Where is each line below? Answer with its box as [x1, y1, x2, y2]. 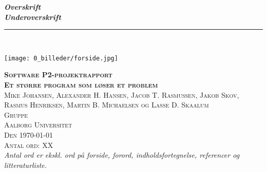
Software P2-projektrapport [4, 69, 112, 80]
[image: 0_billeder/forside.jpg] [4, 54, 118, 62]
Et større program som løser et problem [4, 79, 158, 90]
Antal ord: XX [4, 139, 53, 150]
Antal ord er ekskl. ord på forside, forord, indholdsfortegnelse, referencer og [4, 149, 240, 160]
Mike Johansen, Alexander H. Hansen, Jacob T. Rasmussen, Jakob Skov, [4, 89, 239, 100]
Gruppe [4, 109, 28, 120]
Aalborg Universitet [4, 119, 72, 130]
